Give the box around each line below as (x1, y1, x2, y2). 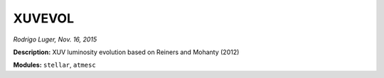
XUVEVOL (13, 11, 75, 26)
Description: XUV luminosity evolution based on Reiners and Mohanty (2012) (13, 48, 240, 56)
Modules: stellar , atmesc (13, 60, 96, 70)
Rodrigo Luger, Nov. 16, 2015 (13, 35, 97, 44)
